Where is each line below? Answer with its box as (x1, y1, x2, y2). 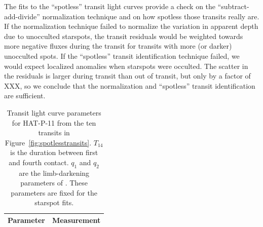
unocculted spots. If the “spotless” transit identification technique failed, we (4, 50, 240, 61)
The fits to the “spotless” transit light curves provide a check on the (4, 1, 216, 11)
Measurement (52, 215, 101, 225)
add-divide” (4, 11, 40, 21)
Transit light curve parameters (7, 107, 101, 118)
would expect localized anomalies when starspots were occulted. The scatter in (4, 60, 248, 71)
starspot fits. (34, 197, 74, 208)
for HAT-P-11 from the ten (12, 117, 96, 128)
